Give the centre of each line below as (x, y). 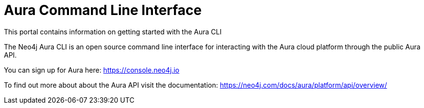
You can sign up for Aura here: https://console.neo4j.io (92, 70)
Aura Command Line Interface (103, 10)
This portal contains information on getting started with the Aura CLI (113, 31)
